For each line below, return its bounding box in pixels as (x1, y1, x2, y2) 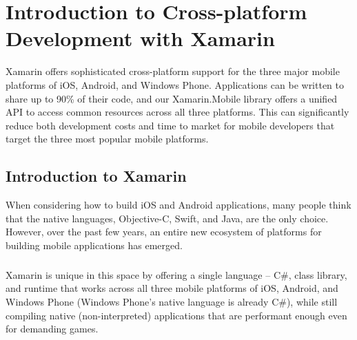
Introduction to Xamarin (6, 165, 187, 187)
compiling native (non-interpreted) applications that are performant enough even (6, 308, 347, 322)
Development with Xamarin (6, 24, 275, 52)
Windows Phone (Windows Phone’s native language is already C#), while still (6, 295, 338, 309)
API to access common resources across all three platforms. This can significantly (6, 105, 349, 119)
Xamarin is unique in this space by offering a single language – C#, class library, (6, 267, 347, 281)
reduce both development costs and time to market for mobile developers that (6, 118, 335, 132)
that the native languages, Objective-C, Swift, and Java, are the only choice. (6, 211, 329, 225)
